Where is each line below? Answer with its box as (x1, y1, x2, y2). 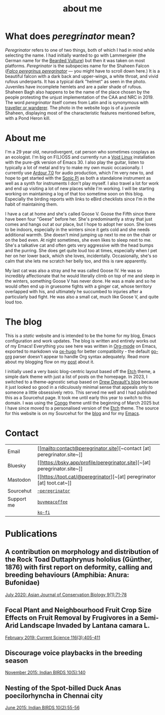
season (5, 656, 28, 665)
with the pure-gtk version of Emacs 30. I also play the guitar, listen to (5, 159, 144, 165)
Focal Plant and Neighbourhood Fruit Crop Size (5, 606, 152, 614)
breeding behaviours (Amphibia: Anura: (5, 571, 129, 579)
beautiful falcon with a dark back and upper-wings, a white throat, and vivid (5, 73, 159, 79)
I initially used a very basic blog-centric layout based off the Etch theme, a (5, 368, 156, 374)
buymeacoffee (37, 499, 68, 505)
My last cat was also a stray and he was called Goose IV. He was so (5, 267, 142, 273)
